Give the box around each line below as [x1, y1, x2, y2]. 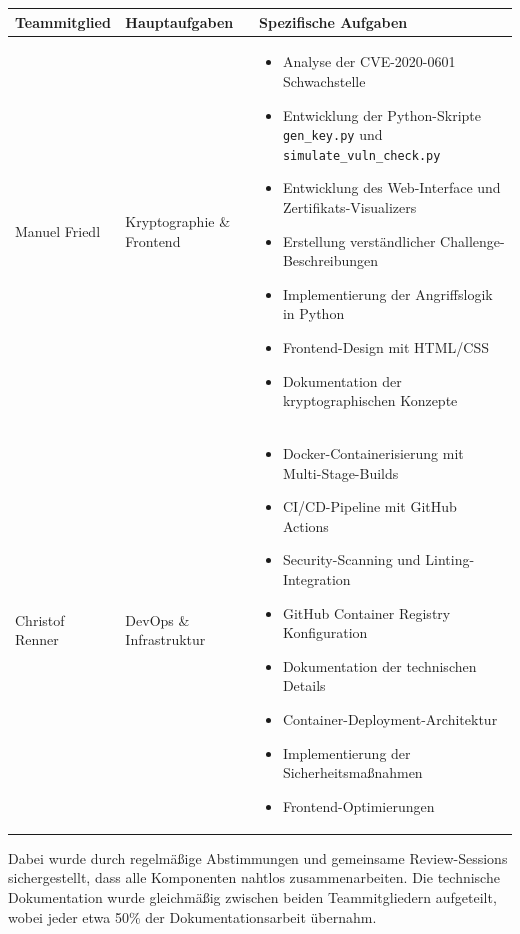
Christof [15, 609, 65, 630]
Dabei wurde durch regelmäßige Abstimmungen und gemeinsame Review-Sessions [8, 847, 508, 868]
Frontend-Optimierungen [282, 795, 435, 816]
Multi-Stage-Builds [282, 462, 399, 483]
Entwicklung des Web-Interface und [282, 177, 501, 198]
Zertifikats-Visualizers [282, 197, 417, 218]
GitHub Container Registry [282, 602, 451, 623]
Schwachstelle [282, 70, 366, 91]
